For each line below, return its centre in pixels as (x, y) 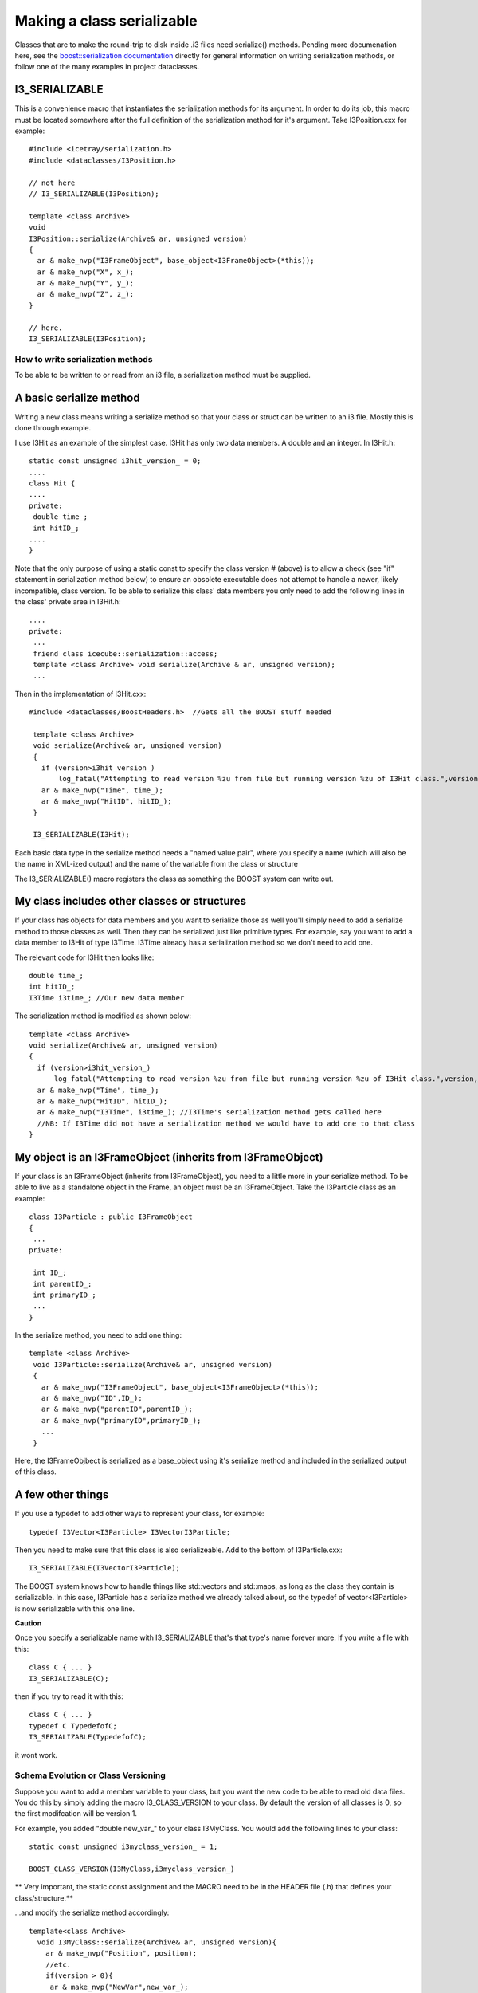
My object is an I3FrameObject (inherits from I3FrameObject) (169, 1157)
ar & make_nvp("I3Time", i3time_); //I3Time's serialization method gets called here (210, 1112)
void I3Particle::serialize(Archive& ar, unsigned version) (153, 1364)
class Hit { (52, 484)
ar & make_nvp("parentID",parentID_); (117, 1409)
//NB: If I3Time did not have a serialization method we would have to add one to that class (226, 1123)
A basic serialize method (77, 398)
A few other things (62, 1495)
